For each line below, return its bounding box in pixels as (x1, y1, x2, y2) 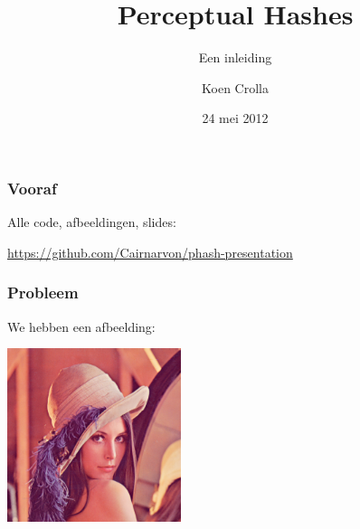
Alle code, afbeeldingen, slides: (7, 213, 176, 231)
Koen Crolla (202, 78, 269, 97)
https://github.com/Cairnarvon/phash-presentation (7, 242, 293, 261)
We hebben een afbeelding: (7, 316, 156, 335)
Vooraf (7, 176, 57, 199)
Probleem (7, 281, 79, 304)
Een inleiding (198, 48, 272, 67)
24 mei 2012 (202, 109, 269, 128)
